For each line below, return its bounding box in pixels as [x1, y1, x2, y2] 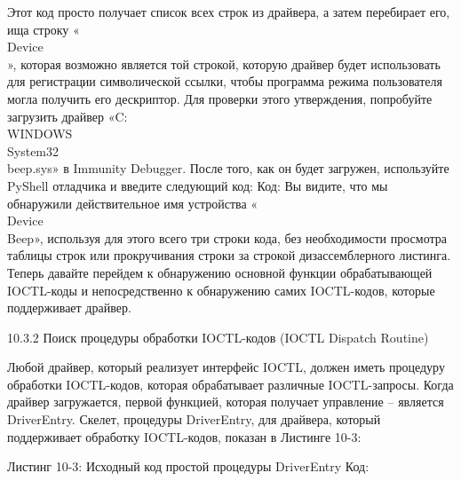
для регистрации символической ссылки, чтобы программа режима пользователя [7, 72, 442, 91]
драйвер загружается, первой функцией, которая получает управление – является [7, 392, 444, 411]
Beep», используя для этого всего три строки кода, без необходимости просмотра [7, 228, 447, 247]
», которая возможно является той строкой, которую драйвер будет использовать [7, 54, 441, 73]
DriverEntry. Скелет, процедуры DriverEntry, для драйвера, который [7, 410, 381, 429]
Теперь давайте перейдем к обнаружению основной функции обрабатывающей [7, 263, 433, 281]
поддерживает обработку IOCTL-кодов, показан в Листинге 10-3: [7, 427, 362, 446]
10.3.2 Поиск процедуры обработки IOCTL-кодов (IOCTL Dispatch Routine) [7, 327, 429, 346]
